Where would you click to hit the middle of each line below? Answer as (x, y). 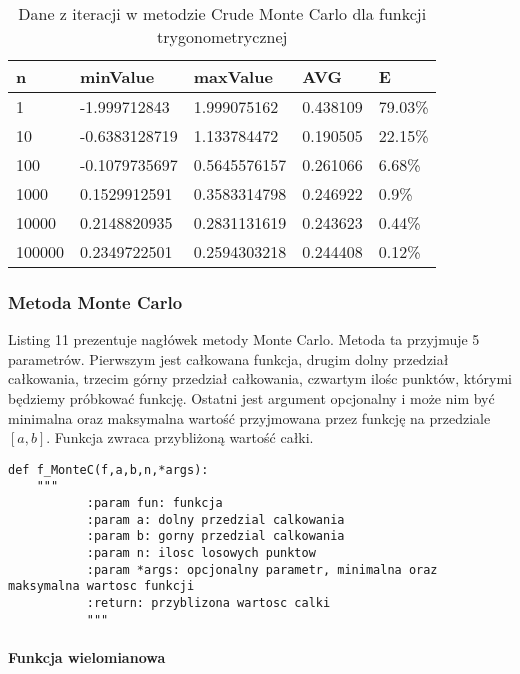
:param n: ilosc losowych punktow (201, 553)
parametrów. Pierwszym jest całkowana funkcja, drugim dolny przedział (228, 358)
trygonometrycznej (222, 36)
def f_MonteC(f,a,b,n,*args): (108, 469)
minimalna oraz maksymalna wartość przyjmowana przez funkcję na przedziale (249, 417)
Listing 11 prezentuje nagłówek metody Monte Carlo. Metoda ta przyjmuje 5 (244, 339)
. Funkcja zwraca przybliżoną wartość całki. (180, 437)
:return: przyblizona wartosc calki (208, 603)
